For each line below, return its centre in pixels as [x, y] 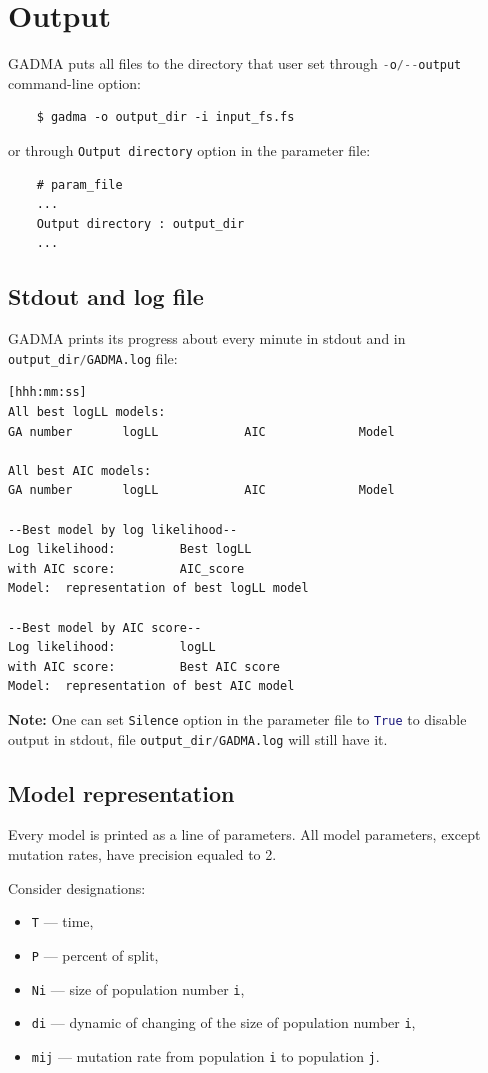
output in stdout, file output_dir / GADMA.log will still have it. [198, 738]
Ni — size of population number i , [138, 988]
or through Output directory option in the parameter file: [189, 149]
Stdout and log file [106, 296]
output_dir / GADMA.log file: [93, 357]
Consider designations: [77, 887]
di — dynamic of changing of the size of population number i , [223, 1022]
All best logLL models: [87, 412]
